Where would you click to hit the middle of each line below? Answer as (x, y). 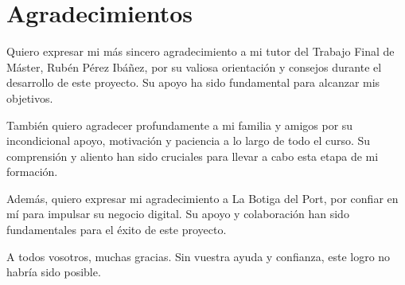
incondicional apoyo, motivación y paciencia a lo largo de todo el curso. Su (189, 141)
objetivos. (30, 98)
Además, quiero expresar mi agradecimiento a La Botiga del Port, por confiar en (202, 198)
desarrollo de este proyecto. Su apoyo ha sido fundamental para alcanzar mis (193, 82)
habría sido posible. (54, 272)
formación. (32, 172)
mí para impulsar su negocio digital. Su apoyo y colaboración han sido (178, 214)
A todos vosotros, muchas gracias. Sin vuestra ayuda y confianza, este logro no (199, 256)
